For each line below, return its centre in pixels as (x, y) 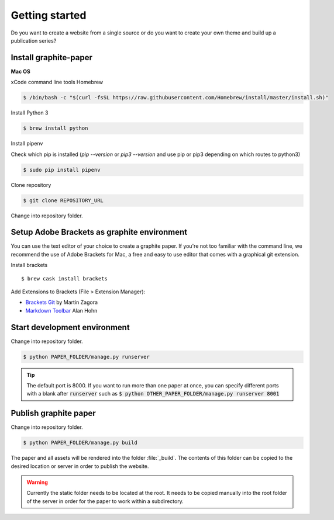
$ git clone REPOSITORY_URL (63, 200)
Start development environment (70, 327)
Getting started (49, 15)
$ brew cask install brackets (65, 278)
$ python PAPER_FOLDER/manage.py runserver (87, 357)
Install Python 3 (30, 113)
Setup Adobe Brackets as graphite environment (99, 232)
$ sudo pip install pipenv (62, 170)
